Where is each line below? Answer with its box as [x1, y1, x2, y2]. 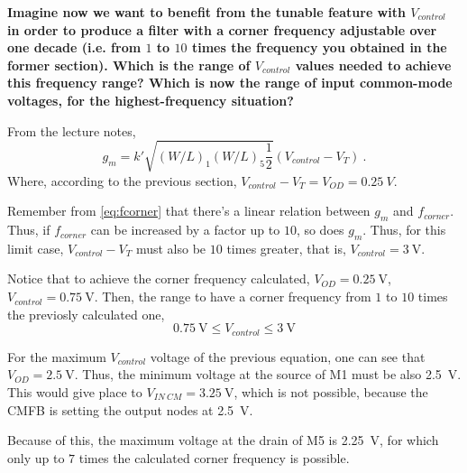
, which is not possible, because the [233, 382, 428, 401]
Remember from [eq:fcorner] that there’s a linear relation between [7, 201, 371, 220]
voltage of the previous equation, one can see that [150, 347, 426, 366]
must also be [135, 238, 206, 257]
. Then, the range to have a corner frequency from [94, 287, 371, 306]
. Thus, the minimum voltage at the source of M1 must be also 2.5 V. [74, 365, 462, 384]
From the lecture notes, [7, 121, 136, 140]
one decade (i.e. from [7, 38, 142, 57]
